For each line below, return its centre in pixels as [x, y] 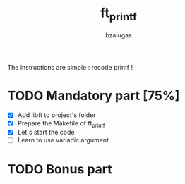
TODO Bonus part [60, 169]
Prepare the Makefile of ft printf [61, 124]
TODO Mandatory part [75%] [94, 96]
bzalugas [119, 35]
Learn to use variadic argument [63, 140]
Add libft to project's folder [57, 115]
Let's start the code [46, 133]
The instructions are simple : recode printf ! [70, 67]
